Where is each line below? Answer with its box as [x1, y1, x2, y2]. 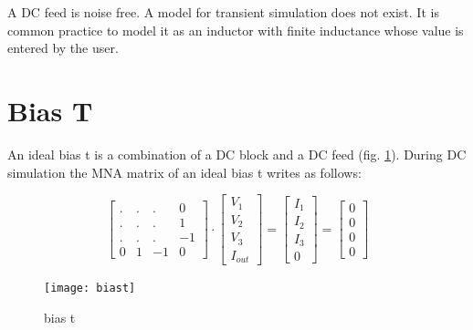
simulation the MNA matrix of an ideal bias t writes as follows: [7, 162, 362, 181]
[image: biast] [44, 282, 136, 295]
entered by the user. [7, 38, 119, 57]
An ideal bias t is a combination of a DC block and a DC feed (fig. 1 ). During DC [7, 144, 467, 163]
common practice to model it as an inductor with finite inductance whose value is [7, 20, 464, 39]
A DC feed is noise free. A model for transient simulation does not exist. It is [7, 3, 439, 21]
